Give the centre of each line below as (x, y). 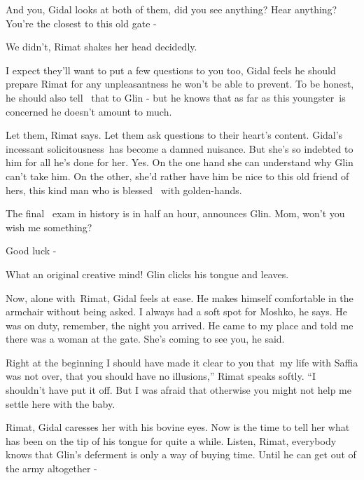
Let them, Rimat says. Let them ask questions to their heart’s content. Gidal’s (174, 135)
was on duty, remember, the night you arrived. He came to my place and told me (180, 325)
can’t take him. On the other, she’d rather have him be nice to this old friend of (177, 176)
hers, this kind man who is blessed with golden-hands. (124, 190)
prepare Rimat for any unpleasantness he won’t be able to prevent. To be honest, (180, 84)
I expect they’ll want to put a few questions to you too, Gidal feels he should (171, 70)
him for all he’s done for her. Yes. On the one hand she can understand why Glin (180, 162)
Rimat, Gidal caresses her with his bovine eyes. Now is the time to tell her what (178, 427)
